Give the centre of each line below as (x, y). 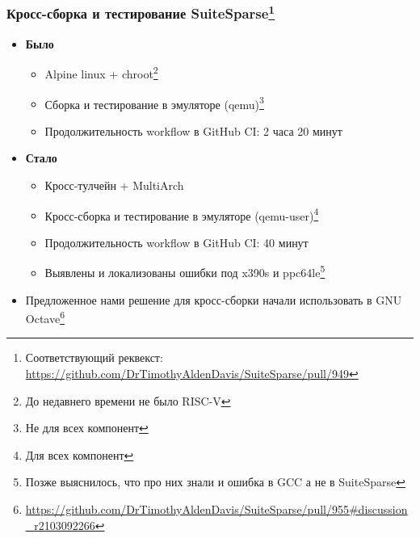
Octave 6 (45, 317)
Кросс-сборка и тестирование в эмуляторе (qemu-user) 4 (182, 214)
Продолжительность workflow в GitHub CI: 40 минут (176, 242)
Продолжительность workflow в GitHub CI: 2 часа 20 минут (193, 130)
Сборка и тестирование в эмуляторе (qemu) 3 (154, 103)
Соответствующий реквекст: (94, 357)
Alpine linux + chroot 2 (101, 72)
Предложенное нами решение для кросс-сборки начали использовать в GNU (214, 299)
